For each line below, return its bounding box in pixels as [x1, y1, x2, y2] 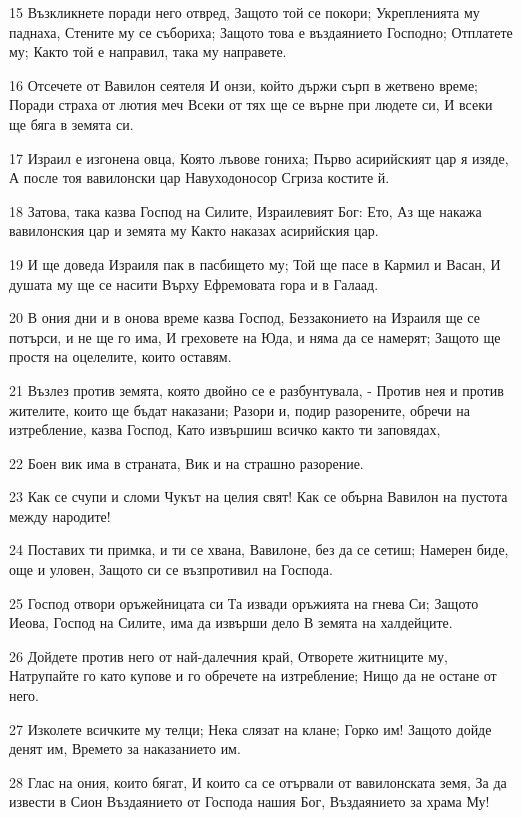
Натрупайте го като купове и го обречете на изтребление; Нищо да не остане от [9, 665, 497, 686]
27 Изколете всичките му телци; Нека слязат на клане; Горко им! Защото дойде [9, 718, 492, 739]
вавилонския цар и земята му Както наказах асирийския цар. [9, 220, 379, 241]
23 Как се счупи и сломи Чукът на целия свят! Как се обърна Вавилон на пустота [9, 486, 508, 507]
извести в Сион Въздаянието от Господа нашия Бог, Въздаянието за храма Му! [9, 791, 490, 812]
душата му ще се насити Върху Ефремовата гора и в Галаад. [9, 273, 379, 294]
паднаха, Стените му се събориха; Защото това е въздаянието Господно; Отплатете [9, 21, 513, 42]
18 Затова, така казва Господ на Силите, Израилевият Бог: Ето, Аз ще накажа [9, 200, 482, 221]
